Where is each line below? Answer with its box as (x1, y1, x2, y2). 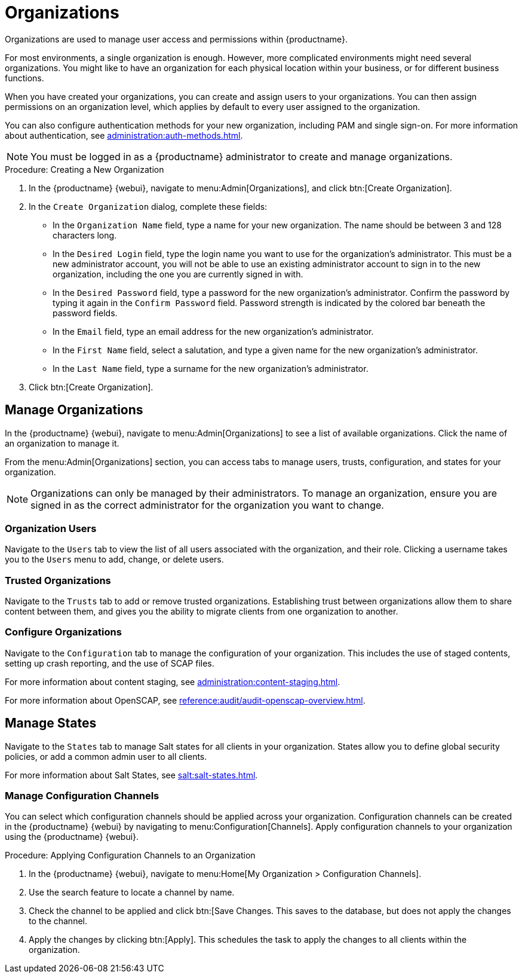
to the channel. (29, 916, 87, 927)
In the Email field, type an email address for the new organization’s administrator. (53, 326, 374, 337)
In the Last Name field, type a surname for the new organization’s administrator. (53, 363, 369, 374)
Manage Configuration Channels (5, 790, 159, 802)
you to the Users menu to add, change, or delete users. (5, 554, 224, 565)
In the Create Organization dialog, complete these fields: (29, 201, 268, 212)
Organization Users (5, 522, 97, 534)
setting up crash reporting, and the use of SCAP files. (5, 658, 214, 668)
